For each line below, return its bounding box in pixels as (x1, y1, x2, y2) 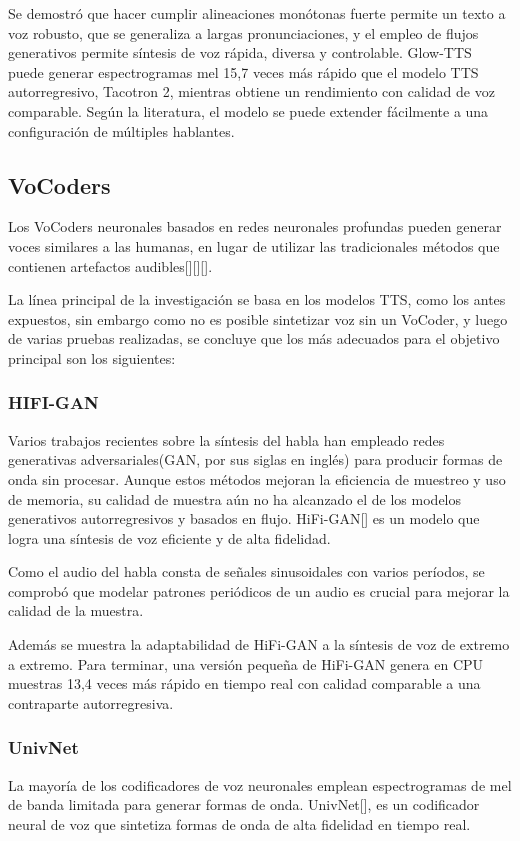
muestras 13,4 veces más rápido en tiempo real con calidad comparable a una (8, 673, 481, 694)
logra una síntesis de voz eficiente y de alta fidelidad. (8, 527, 331, 548)
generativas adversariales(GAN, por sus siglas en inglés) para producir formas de (8, 449, 503, 470)
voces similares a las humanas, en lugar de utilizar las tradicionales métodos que (8, 235, 500, 256)
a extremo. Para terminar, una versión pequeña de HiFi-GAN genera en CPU (8, 653, 484, 674)
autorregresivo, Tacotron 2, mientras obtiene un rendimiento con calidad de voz (8, 81, 495, 102)
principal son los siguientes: (8, 347, 176, 368)
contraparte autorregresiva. (8, 692, 174, 713)
